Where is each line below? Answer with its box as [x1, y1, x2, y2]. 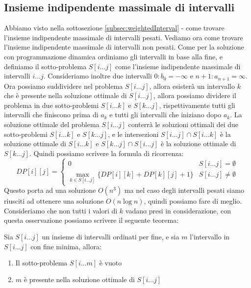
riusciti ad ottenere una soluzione [4, 196, 104, 206]
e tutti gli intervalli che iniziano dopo [109, 109, 222, 120]
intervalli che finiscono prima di [4, 109, 99, 120]
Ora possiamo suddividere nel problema [4, 80, 123, 91]
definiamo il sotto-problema [4, 61, 87, 71]
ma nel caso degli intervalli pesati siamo [124, 185, 244, 195]
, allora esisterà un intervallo [149, 80, 235, 91]
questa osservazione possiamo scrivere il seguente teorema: [4, 215, 179, 225]
